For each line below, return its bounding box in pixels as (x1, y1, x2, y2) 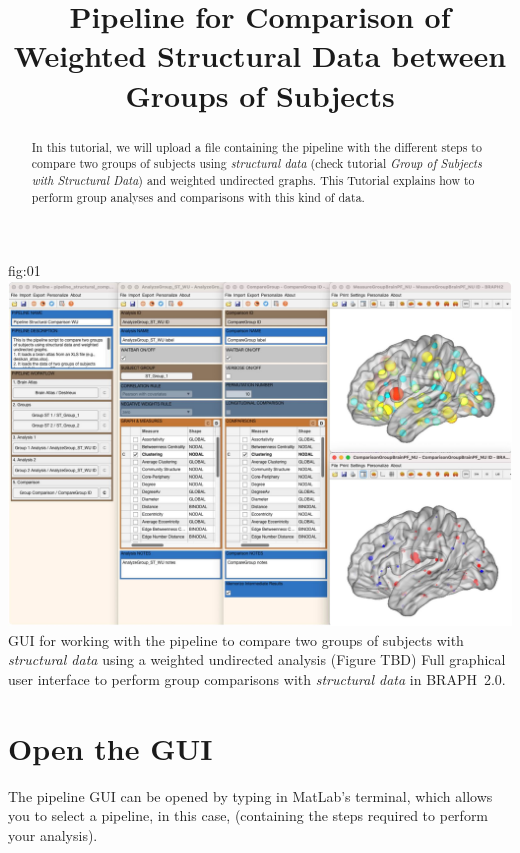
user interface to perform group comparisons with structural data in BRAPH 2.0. (8, 669, 506, 690)
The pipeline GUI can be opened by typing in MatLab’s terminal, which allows (8, 785, 493, 806)
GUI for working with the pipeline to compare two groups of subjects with (8, 629, 464, 650)
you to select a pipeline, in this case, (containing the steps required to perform (8, 805, 489, 826)
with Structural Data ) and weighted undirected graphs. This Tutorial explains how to (31, 171, 475, 188)
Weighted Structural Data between (13, 35, 507, 76)
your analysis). (8, 824, 98, 845)
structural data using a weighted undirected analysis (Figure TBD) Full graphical (8, 649, 506, 670)
